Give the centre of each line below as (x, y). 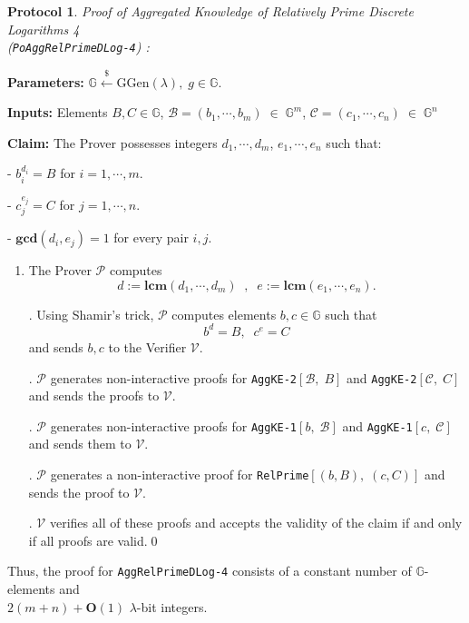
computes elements (224, 314)
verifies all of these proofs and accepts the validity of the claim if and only (256, 523)
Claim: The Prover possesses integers (112, 142)
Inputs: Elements (58, 112)
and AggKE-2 (382, 377)
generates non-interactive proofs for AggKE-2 (174, 377)
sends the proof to (79, 492)
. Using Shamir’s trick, (91, 314)
